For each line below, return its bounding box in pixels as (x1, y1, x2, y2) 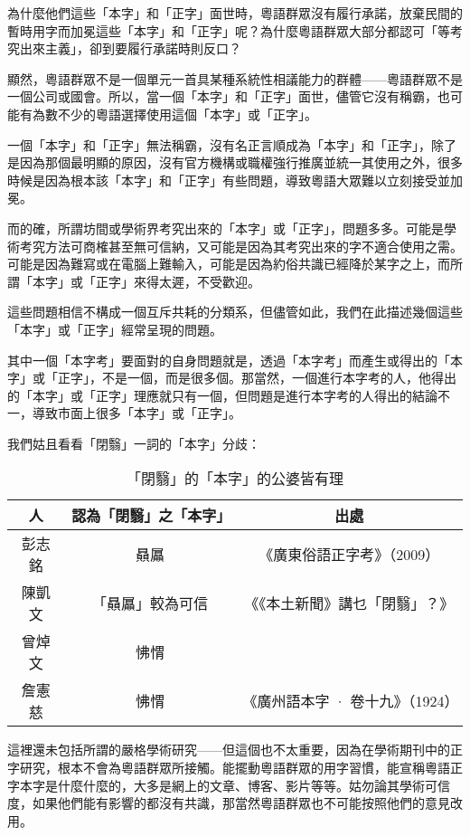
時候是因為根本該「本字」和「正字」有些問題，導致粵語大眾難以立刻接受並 (7, 170, 450, 189)
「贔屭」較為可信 (91, 593, 208, 614)
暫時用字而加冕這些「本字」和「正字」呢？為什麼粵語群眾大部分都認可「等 (7, 21, 450, 40)
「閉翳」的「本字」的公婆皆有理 (126, 468, 343, 489)
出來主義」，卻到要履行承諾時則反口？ (19, 39, 241, 58)
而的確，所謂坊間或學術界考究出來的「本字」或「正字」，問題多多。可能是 (7, 218, 444, 237)
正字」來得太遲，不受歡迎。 (95, 271, 260, 290)
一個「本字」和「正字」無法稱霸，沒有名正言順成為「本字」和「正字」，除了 (7, 135, 456, 154)
